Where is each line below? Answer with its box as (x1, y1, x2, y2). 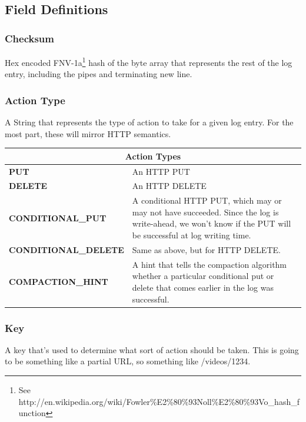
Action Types (125, 149, 181, 162)
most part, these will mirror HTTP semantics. (5, 127, 171, 139)
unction (18, 407, 46, 419)
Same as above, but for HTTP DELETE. (132, 243, 281, 255)
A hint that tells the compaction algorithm (132, 258, 287, 270)
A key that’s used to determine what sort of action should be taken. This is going (5, 343, 299, 355)
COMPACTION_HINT (9, 275, 108, 288)
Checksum (5, 31, 54, 45)
